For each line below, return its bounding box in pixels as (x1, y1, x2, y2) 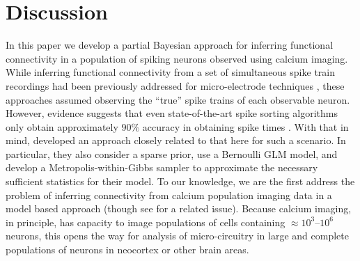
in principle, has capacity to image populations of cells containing (6, 214, 285, 229)
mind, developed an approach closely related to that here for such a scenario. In (6, 133, 346, 148)
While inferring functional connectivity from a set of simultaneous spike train (6, 65, 336, 79)
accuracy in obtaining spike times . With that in (142, 119, 349, 134)
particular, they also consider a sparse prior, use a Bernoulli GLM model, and (6, 146, 338, 161)
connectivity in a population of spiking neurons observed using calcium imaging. (6, 51, 348, 65)
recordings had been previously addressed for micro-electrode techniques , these (6, 78, 345, 93)
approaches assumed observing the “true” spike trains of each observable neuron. (6, 92, 350, 106)
